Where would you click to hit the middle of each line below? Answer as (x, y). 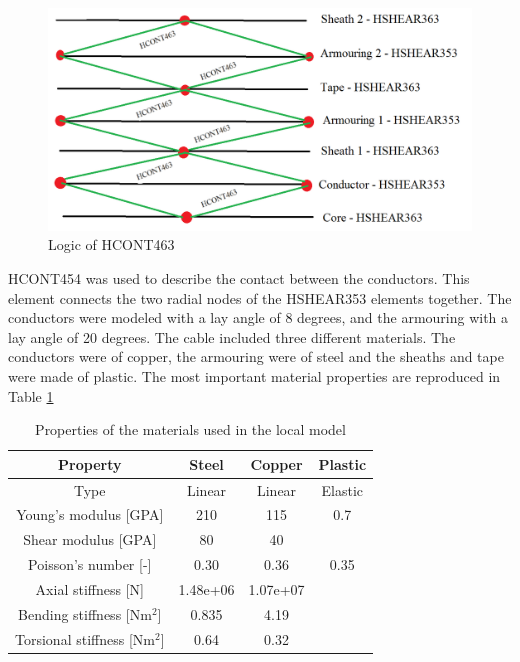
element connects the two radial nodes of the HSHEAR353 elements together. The (260, 297)
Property (90, 463)
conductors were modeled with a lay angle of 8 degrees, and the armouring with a (258, 317)
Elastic (342, 489)
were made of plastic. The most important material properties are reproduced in (254, 375)
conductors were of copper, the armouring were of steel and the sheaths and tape (256, 356)
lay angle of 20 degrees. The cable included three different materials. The (232, 336)
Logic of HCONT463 (111, 244)
